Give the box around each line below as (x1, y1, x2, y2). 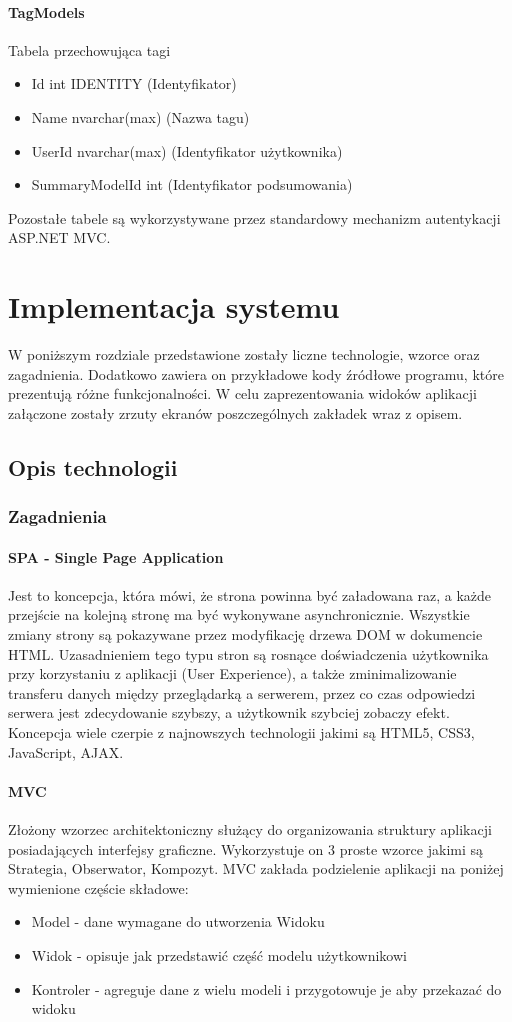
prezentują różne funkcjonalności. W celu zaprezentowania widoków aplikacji (8, 383, 477, 404)
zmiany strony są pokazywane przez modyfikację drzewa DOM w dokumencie (8, 624, 483, 645)
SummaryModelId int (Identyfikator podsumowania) (31, 174, 353, 195)
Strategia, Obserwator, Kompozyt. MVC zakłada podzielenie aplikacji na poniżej (8, 858, 504, 879)
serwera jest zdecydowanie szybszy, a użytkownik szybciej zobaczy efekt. (8, 702, 450, 723)
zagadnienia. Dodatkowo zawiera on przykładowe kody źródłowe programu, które (8, 363, 504, 384)
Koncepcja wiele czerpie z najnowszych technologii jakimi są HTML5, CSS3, (8, 722, 475, 743)
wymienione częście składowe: (8, 877, 189, 898)
